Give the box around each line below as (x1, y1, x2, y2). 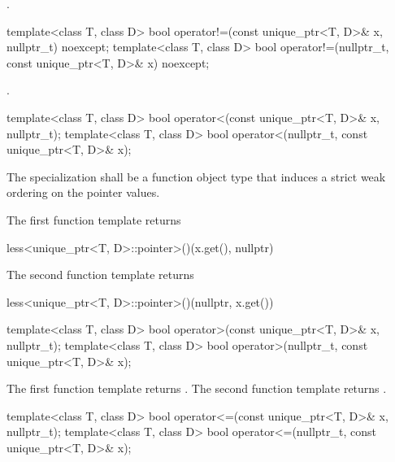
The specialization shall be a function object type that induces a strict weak (7, 168, 386, 185)
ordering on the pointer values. (7, 184, 160, 201)
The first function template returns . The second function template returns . (7, 380, 387, 397)
